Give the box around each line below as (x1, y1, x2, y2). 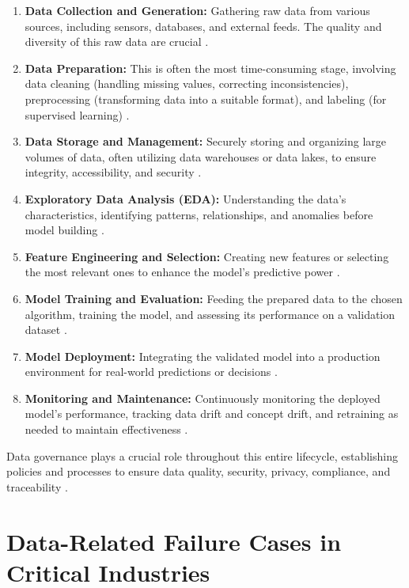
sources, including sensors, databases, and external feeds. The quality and (25, 17, 382, 34)
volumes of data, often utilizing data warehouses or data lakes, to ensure (25, 148, 377, 165)
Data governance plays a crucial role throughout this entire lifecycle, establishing (6, 447, 398, 464)
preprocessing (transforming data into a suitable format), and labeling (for (25, 90, 387, 107)
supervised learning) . (25, 106, 130, 123)
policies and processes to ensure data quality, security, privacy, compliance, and (6, 463, 391, 480)
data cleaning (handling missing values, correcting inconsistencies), (25, 75, 349, 92)
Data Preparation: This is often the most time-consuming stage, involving (25, 59, 396, 76)
